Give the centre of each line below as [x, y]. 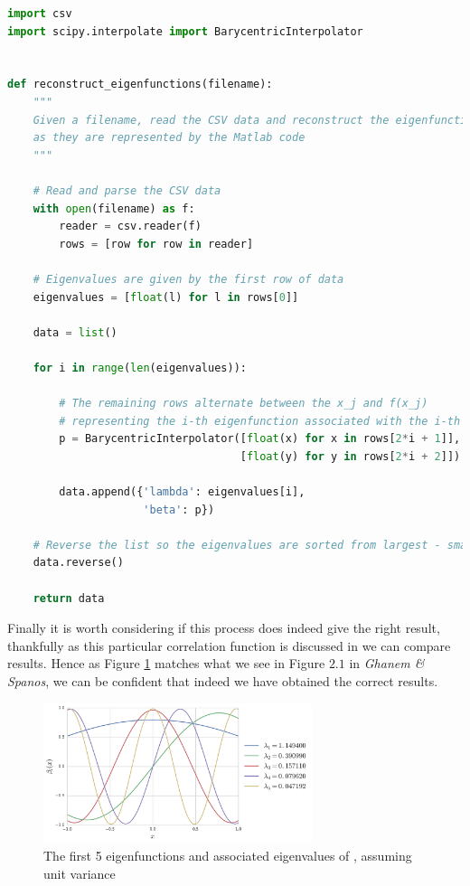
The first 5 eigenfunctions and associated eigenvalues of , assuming [228, 855]
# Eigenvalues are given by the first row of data [188, 279]
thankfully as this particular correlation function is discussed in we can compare [229, 645]
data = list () [75, 332]
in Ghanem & [387, 663]
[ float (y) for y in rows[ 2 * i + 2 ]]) [350, 456]
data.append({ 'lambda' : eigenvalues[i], [182, 492]
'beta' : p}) [179, 509]
